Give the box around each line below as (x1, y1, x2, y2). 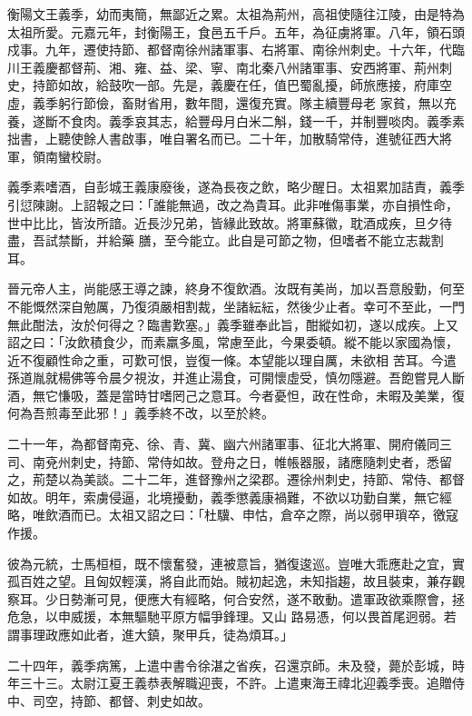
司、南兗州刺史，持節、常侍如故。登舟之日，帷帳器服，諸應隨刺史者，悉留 (7, 452, 452, 471)
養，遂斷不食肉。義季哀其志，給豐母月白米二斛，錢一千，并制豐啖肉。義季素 (7, 111, 465, 130)
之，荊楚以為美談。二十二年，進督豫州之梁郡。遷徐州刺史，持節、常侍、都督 (7, 470, 465, 489)
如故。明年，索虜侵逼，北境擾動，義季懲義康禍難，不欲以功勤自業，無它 (7, 487, 439, 506)
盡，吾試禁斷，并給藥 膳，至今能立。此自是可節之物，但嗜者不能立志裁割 (7, 231, 444, 250)
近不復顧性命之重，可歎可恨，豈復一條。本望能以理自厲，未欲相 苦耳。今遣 (7, 350, 457, 369)
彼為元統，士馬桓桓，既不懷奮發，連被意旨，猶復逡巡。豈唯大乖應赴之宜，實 (7, 553, 465, 572)
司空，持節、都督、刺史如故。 (32, 691, 211, 710)
